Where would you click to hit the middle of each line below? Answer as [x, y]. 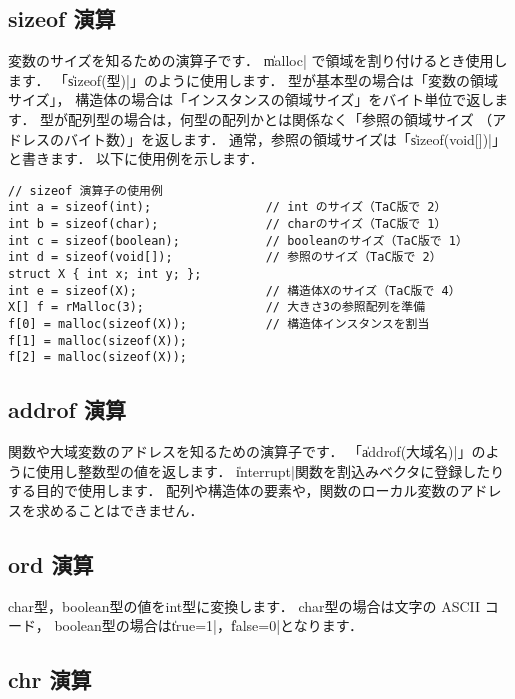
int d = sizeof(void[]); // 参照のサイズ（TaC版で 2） [225, 257]
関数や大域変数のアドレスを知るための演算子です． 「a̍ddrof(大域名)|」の [247, 451]
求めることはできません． [119, 509]
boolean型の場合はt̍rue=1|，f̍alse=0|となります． [209, 625]
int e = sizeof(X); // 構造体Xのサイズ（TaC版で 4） [234, 290]
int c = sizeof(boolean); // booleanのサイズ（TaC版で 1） [238, 240]
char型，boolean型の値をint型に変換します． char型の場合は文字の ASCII [244, 605]
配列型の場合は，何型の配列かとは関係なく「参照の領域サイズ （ [280, 118]
